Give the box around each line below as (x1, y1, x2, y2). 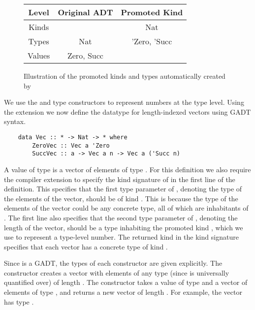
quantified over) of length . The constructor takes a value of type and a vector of (4, 277, 248, 287)
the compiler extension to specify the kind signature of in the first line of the (4, 174, 235, 184)
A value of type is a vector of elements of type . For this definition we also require (4, 164, 251, 174)
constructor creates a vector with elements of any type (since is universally (4, 267, 229, 278)
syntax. (4, 116, 26, 126)
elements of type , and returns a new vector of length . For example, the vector (4, 287, 242, 297)
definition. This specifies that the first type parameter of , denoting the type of (4, 184, 242, 194)
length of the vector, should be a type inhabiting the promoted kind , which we (4, 222, 243, 232)
